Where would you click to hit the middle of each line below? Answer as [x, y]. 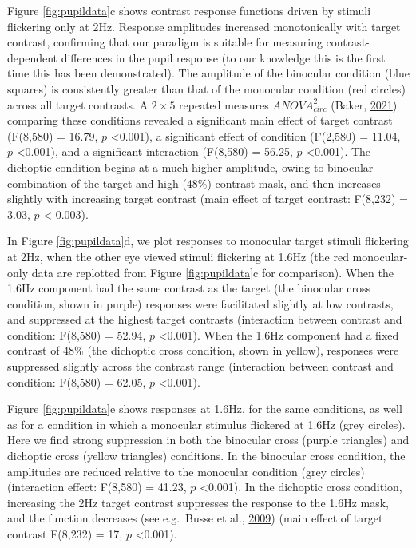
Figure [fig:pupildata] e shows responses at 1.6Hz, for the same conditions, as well [205, 409]
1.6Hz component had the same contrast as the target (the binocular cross [189, 288]
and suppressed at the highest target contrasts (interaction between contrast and [205, 319]
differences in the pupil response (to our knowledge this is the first [223, 57]
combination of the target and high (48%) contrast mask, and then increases [194, 183]
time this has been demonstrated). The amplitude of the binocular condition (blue [208, 73]
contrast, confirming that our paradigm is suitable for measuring [165, 42]
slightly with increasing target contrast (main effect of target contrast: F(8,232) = [208, 199]
